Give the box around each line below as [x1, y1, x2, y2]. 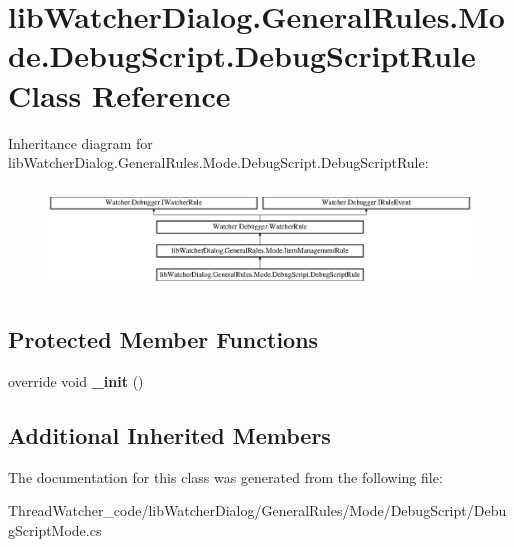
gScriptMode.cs [8, 519, 102, 540]
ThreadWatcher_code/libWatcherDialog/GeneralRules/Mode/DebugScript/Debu [8, 500, 507, 521]
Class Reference [8, 74, 231, 115]
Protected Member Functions [8, 324, 319, 355]
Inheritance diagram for [8, 132, 153, 153]
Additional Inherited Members [8, 419, 331, 450]
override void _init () [8, 371, 144, 391]
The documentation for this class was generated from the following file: [8, 466, 443, 487]
